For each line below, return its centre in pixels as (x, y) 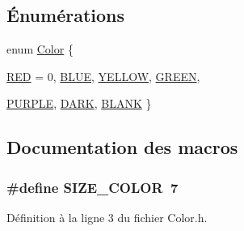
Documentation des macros (122, 147)
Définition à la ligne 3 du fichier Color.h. (107, 217)
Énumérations (66, 15)
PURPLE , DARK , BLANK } (79, 103)
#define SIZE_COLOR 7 (93, 187)
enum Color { (40, 49)
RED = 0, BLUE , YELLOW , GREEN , (103, 76)
